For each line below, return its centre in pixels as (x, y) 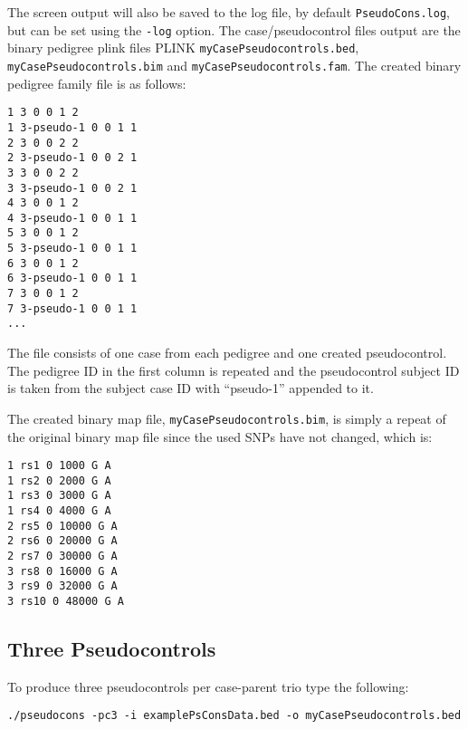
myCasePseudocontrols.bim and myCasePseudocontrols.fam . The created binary (234, 65)
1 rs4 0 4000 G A (59, 511)
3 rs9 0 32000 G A (62, 586)
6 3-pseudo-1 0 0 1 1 (72, 278)
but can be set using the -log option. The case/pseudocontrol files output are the (234, 29)
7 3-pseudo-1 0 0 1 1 (72, 308)
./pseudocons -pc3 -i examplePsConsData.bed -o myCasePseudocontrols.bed (234, 716)
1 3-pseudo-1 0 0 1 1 (72, 127)
